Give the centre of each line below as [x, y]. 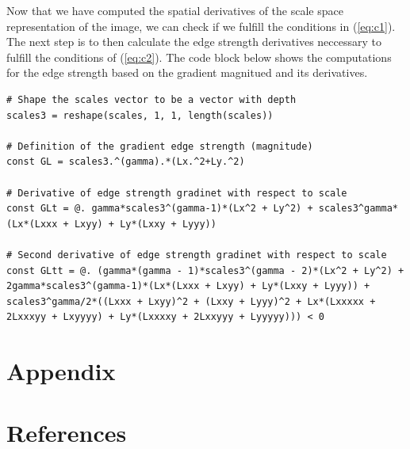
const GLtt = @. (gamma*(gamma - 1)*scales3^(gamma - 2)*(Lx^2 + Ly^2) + [205, 270]
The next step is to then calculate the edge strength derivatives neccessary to [194, 42]
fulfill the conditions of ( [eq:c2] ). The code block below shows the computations [199, 57]
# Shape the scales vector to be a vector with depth [151, 99]
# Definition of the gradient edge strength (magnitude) [160, 146]
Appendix [61, 371]
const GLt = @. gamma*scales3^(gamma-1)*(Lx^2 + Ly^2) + [160, 209]
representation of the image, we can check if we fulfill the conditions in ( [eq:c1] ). [201, 26]
